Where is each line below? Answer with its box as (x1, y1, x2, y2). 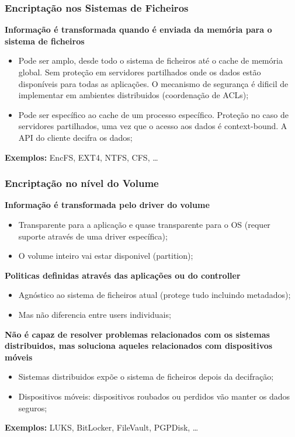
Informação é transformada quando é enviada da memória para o (5, 23, 272, 36)
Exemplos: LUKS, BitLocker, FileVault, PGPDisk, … (5, 421, 199, 433)
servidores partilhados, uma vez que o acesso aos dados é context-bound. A (18, 120, 287, 132)
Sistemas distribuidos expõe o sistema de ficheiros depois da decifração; (18, 370, 274, 383)
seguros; (18, 401, 47, 414)
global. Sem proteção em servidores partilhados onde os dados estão (18, 66, 261, 78)
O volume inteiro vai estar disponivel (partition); (18, 249, 193, 262)
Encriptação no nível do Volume (5, 176, 159, 190)
